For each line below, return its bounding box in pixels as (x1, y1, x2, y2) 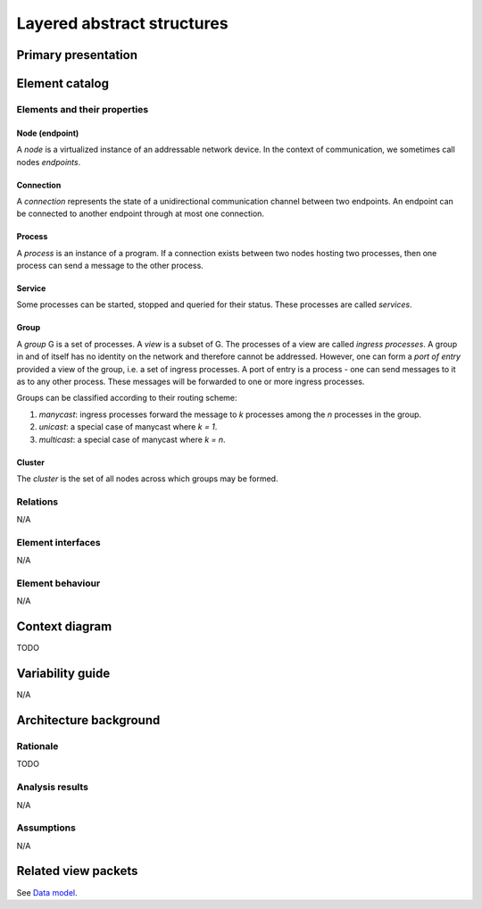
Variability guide (16, 666, 111, 681)
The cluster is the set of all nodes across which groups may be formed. (16, 473, 278, 484)
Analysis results (16, 781, 89, 794)
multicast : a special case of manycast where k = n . (38, 434, 227, 445)
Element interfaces (16, 536, 102, 548)
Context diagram (16, 619, 112, 634)
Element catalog (16, 76, 109, 91)
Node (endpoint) (16, 128, 79, 138)
